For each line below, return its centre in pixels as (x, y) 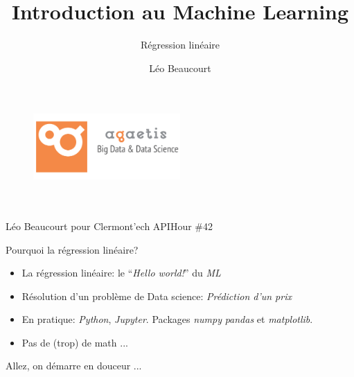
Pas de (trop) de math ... (75, 342)
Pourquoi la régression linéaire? (72, 249)
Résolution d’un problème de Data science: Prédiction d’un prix (157, 296)
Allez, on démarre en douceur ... (74, 366)
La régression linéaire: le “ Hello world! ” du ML (121, 273)
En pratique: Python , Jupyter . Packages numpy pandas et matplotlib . (167, 319)
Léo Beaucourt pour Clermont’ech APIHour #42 (109, 226)
